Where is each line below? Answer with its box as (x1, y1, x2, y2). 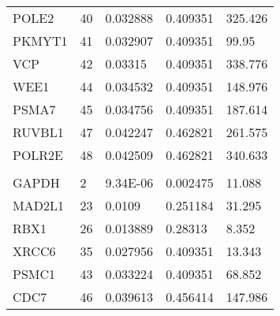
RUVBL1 (13, 123, 64, 141)
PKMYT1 (13, 32, 68, 50)
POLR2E (13, 146, 64, 164)
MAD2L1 (13, 196, 64, 214)
